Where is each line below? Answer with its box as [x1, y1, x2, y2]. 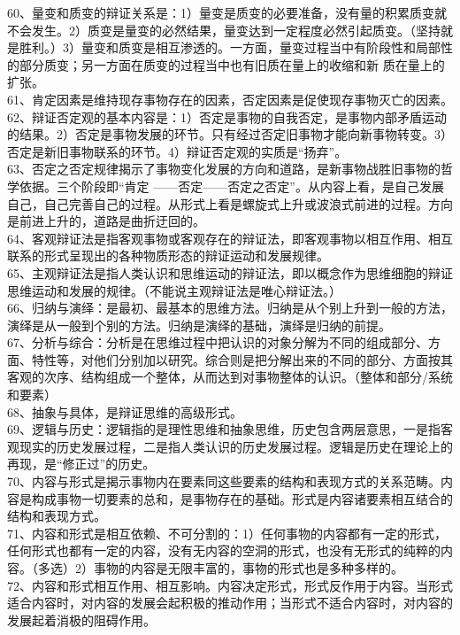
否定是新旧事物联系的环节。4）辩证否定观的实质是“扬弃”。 [7, 142, 348, 160]
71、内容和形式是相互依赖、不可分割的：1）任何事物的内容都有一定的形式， [7, 523, 447, 542]
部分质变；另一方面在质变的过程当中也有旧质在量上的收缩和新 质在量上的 [19, 55, 445, 74]
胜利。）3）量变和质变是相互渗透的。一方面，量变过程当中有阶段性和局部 [19, 38, 441, 57]
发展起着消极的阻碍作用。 [7, 610, 156, 629]
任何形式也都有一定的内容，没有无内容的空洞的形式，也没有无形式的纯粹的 [7, 541, 441, 560]
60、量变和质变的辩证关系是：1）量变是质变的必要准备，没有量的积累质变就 [7, 4, 447, 21]
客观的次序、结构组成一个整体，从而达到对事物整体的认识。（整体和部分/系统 [7, 368, 453, 386]
